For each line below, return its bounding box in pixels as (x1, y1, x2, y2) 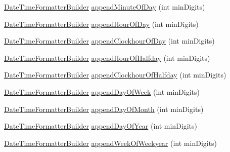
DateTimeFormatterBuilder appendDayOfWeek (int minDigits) (4, 86, 200, 97)
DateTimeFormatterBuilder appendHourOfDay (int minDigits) (4, 18, 199, 29)
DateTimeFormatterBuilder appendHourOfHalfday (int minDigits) (4, 52, 210, 63)
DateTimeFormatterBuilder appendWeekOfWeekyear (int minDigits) (4, 137, 217, 148)
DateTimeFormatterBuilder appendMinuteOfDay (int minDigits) (4, 2, 205, 12)
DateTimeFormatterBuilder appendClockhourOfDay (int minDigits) (4, 35, 215, 46)
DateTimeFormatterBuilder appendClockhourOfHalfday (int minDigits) (4, 69, 226, 80)
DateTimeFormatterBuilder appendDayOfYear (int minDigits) (4, 121, 198, 131)
